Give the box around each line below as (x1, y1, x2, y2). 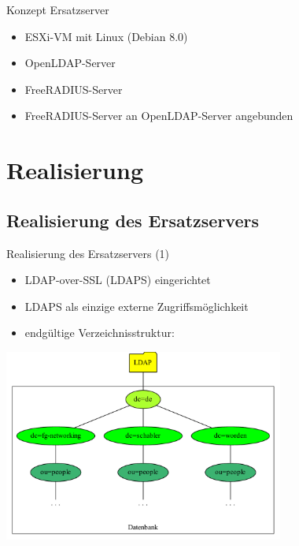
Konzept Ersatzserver (6, 2, 109, 17)
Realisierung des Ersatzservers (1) (6, 245, 170, 261)
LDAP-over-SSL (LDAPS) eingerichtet (24, 271, 211, 288)
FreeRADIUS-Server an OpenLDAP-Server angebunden (24, 107, 293, 124)
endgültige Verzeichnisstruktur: (24, 324, 175, 341)
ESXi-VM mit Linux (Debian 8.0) (24, 28, 188, 44)
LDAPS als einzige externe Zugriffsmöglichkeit (24, 297, 249, 314)
